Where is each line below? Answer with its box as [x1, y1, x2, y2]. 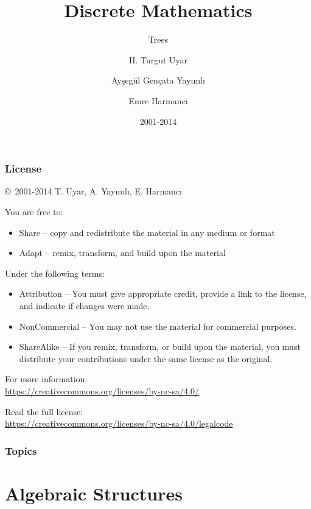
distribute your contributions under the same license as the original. [19, 352, 273, 365]
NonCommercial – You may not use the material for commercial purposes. [19, 319, 296, 332]
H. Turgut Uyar [128, 53, 188, 66]
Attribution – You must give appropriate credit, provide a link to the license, [19, 287, 307, 300]
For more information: [5, 372, 88, 385]
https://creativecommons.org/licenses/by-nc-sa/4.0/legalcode [5, 417, 233, 430]
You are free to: [5, 205, 63, 218]
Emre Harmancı [128, 94, 188, 107]
